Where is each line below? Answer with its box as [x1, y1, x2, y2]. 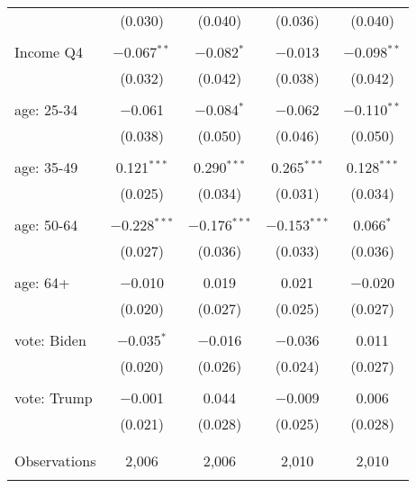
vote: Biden [14, 330, 86, 350]
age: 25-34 [14, 99, 78, 120]
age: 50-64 [14, 214, 78, 235]
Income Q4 [14, 41, 83, 62]
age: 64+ [14, 272, 70, 293]
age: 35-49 [14, 157, 78, 177]
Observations [14, 450, 96, 471]
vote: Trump [14, 387, 93, 408]
